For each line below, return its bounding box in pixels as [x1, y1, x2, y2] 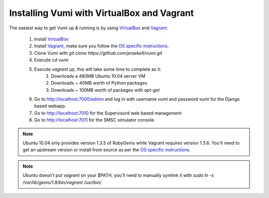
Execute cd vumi [34, 57, 69, 63]
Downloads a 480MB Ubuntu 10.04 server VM [51, 73, 145, 79]
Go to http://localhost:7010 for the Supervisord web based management [34, 110, 182, 116]
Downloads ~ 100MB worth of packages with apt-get [51, 87, 160, 93]
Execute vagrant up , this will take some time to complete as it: [34, 66, 161, 72]
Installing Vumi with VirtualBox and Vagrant [9, 7, 194, 18]
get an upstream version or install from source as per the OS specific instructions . [22, 147, 191, 153]
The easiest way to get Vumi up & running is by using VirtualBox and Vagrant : [9, 25, 168, 31]
